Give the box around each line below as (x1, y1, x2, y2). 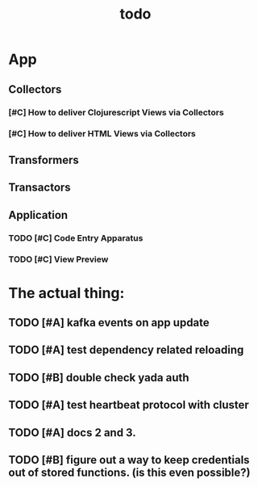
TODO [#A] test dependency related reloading (8, 343, 244, 357)
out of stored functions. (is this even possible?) (8, 465, 251, 479)
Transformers (8, 153, 79, 166)
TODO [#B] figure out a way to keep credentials (8, 453, 250, 467)
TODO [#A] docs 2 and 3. (8, 426, 136, 439)
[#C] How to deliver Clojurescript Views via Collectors (8, 107, 224, 118)
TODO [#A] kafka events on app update (8, 316, 210, 330)
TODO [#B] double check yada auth (8, 371, 189, 384)
